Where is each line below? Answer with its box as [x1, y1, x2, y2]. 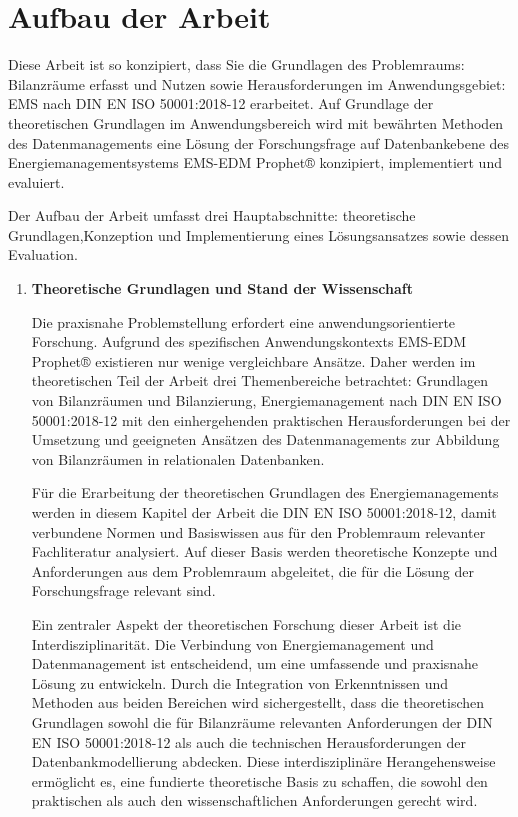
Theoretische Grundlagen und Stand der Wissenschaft [31, 278, 413, 299]
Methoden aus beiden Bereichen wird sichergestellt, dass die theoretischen [31, 692, 485, 713]
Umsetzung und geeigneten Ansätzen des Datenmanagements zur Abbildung [31, 429, 500, 450]
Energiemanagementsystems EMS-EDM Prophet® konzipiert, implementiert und [8, 152, 502, 173]
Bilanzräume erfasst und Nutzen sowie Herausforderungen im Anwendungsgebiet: [8, 73, 506, 94]
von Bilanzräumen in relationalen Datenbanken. [31, 448, 325, 469]
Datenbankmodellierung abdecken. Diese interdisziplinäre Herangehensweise [31, 751, 496, 772]
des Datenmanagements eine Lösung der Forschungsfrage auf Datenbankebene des [8, 132, 510, 153]
